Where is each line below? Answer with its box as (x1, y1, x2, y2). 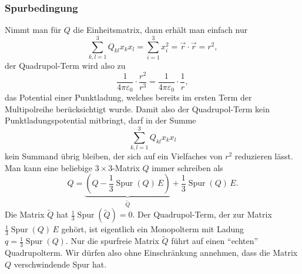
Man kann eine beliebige (5, 161, 92, 173)
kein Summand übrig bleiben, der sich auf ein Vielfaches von (5, 150, 223, 162)
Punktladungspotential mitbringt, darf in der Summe (5, 114, 196, 126)
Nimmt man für (5, 24, 62, 36)
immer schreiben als (152, 161, 223, 173)
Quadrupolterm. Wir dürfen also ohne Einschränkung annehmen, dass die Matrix (5, 246, 298, 259)
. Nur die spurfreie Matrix (65, 235, 159, 247)
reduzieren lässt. (234, 150, 293, 162)
